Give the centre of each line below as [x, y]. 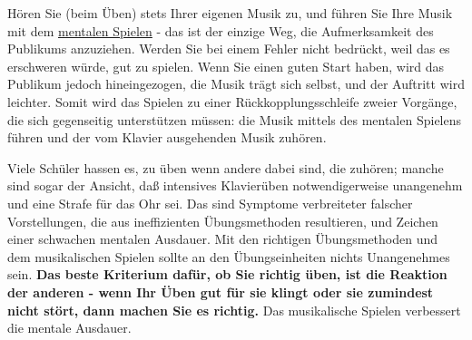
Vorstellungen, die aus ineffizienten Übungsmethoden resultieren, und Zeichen [223, 221]
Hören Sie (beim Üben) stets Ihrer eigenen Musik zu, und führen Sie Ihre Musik [230, 13]
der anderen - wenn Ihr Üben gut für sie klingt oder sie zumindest [221, 291]
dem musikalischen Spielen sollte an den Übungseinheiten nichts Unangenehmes [229, 256]
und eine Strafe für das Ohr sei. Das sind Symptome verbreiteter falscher [210, 203]
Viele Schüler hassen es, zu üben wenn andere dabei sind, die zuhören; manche [226, 167]
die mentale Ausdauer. [69, 328]
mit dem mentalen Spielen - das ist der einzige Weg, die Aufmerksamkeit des [221, 30]
